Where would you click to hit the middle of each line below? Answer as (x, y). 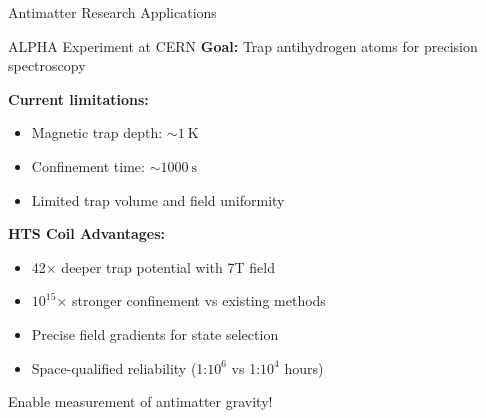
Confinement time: (88, 165)
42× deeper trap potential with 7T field (153, 266)
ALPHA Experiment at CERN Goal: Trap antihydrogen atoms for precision (243, 45)
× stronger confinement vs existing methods (191, 300)
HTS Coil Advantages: (87, 233)
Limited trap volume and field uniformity (158, 199)
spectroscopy (47, 65)
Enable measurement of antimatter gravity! (140, 401)
